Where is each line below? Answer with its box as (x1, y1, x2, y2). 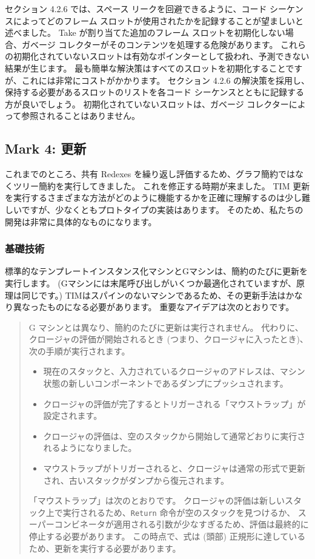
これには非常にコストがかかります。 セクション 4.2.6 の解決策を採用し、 (21, 73, 310, 86)
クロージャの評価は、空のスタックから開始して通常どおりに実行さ (43, 429, 306, 442)
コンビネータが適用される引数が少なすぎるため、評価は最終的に (54, 518, 309, 530)
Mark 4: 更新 (5, 139, 87, 158)
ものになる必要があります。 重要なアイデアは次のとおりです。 (47, 300, 294, 313)
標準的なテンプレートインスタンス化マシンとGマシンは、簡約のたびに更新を (5, 265, 308, 277)
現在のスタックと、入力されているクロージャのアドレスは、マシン (43, 365, 305, 378)
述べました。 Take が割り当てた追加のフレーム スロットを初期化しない (5, 26, 285, 39)
